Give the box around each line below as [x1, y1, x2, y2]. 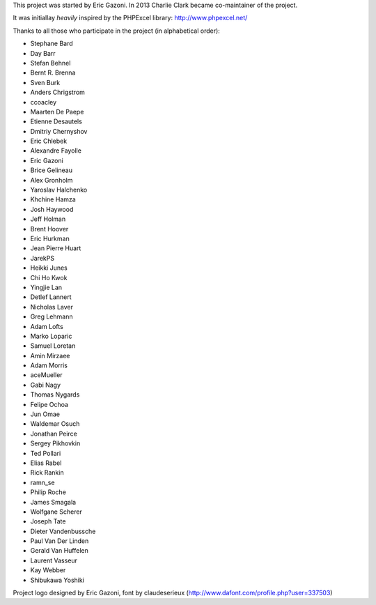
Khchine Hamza [30, 195, 76, 204]
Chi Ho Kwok [30, 273, 68, 282]
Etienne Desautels [30, 117, 83, 125]
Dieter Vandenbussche [30, 527, 96, 535]
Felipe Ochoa [30, 400, 69, 408]
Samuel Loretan [30, 342, 76, 350]
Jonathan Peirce [30, 429, 78, 438]
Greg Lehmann [30, 312, 73, 321]
